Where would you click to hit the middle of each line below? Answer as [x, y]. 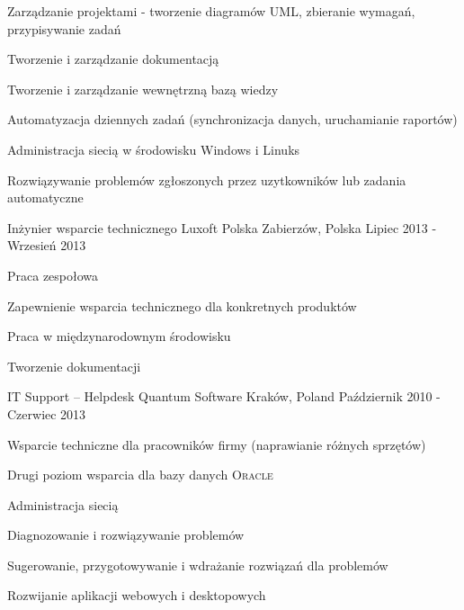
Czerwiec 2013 [47, 413]
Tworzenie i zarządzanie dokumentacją [113, 59]
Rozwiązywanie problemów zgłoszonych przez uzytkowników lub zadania [207, 179]
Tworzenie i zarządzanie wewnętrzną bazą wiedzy [143, 89]
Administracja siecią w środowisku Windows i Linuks [154, 149]
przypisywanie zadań [64, 28]
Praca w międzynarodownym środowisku [119, 336]
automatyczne [45, 197]
